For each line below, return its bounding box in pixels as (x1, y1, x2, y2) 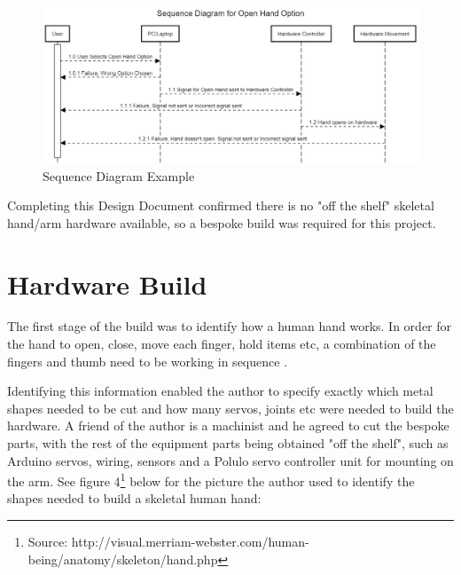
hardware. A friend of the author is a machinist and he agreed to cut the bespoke (7, 416, 449, 435)
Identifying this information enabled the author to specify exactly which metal (7, 382, 434, 400)
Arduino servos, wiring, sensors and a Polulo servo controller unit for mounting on (7, 451, 454, 469)
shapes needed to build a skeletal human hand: (7, 489, 262, 508)
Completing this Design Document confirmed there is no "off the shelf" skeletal (7, 196, 434, 215)
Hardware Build (7, 265, 207, 302)
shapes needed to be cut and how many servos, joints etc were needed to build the (7, 398, 454, 417)
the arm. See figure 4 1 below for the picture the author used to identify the (7, 469, 415, 490)
